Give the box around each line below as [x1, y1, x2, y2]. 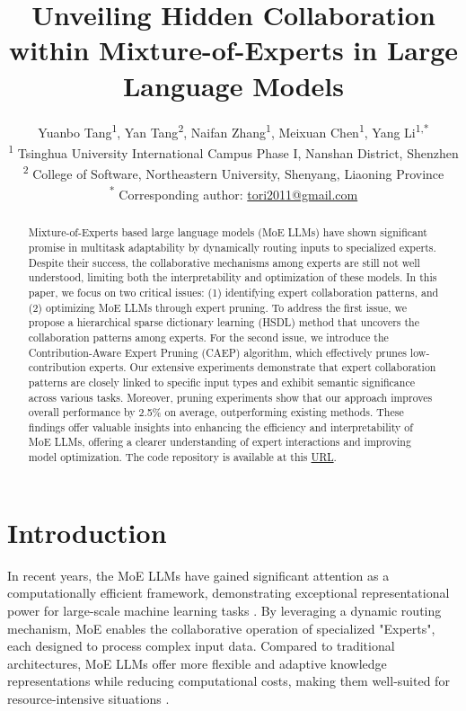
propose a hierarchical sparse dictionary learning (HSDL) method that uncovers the [28, 315, 419, 330]
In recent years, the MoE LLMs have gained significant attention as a [7, 565, 390, 584]
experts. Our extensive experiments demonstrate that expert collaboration [89, 360, 436, 375]
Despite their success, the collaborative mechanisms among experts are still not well [28, 254, 420, 270]
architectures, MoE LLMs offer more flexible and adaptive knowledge [7, 653, 387, 672]
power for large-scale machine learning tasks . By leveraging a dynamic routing [7, 600, 442, 619]
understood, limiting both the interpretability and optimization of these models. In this [28, 270, 437, 285]
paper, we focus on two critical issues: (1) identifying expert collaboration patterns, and [28, 284, 439, 299]
